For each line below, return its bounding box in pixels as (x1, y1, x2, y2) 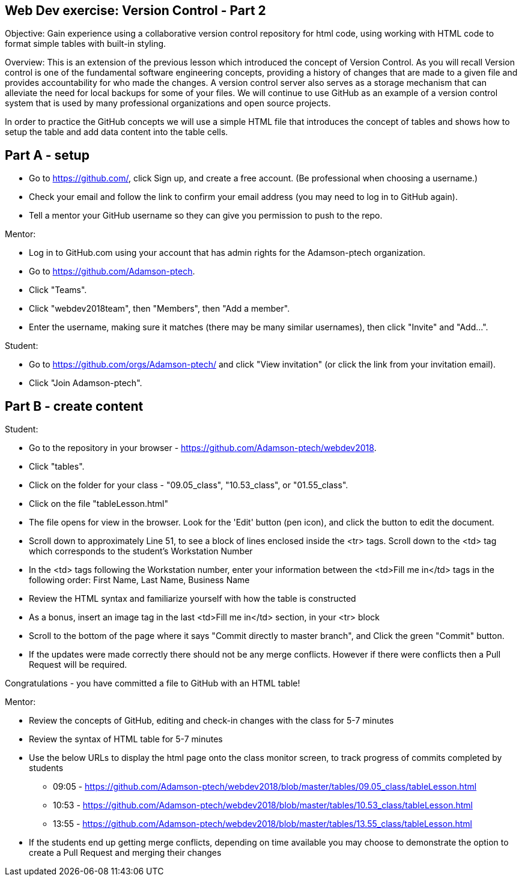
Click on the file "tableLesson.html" (29, 498, 168, 509)
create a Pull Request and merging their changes (29, 847, 222, 858)
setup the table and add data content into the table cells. (5, 127, 228, 138)
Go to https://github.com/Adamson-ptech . (29, 266, 195, 277)
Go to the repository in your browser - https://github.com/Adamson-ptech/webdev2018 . (29, 443, 377, 453)
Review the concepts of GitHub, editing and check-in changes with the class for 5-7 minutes (29, 715, 394, 726)
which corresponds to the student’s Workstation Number (29, 546, 253, 557)
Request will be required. (29, 659, 127, 670)
